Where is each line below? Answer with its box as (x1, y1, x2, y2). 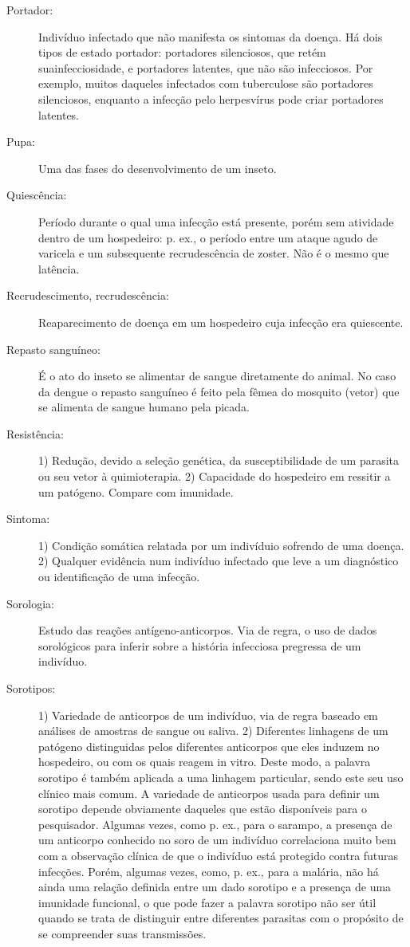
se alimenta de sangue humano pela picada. (38, 399, 250, 415)
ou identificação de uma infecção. (38, 568, 200, 585)
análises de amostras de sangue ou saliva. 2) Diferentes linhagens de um (38, 722, 388, 739)
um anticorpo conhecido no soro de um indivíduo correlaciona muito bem (38, 831, 396, 848)
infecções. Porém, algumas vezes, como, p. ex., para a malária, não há (38, 863, 379, 879)
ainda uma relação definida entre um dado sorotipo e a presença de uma (38, 878, 392, 895)
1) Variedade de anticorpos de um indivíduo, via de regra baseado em (38, 706, 378, 723)
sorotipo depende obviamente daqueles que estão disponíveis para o (38, 800, 367, 817)
